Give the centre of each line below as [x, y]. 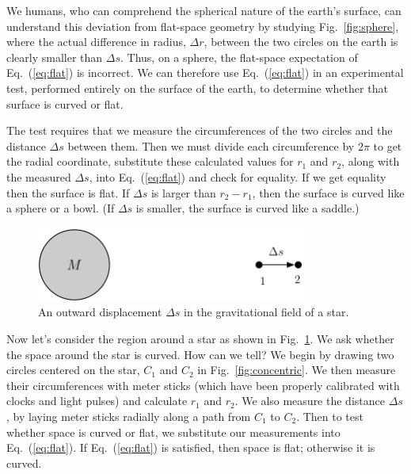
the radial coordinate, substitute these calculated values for [150, 161]
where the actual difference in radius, [96, 42]
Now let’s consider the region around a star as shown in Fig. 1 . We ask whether [200, 339]
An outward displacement [100, 312]
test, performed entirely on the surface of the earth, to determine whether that [197, 88]
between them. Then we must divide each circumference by [211, 145]
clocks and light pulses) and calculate [97, 401]
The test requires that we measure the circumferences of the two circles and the [200, 130]
